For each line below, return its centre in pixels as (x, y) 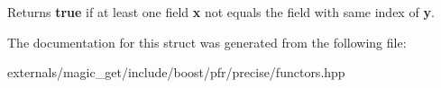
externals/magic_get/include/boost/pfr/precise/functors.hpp (176, 72)
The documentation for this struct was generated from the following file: (207, 42)
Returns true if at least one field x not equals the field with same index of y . (221, 12)
